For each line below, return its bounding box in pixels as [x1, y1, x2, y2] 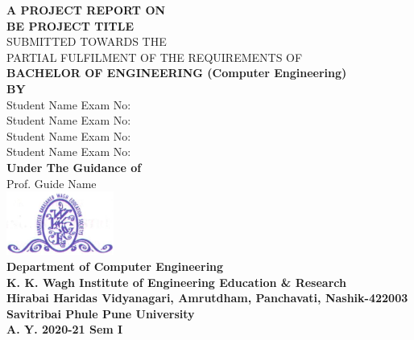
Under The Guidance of [6, 158, 142, 175]
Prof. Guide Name [6, 174, 97, 191]
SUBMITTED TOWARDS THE [6, 33, 167, 50]
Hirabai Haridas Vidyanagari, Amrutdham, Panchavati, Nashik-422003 [6, 289, 408, 306]
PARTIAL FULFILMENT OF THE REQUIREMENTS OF [6, 48, 303, 65]
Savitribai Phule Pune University [6, 305, 195, 322]
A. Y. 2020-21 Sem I [6, 321, 123, 338]
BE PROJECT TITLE [6, 17, 135, 34]
